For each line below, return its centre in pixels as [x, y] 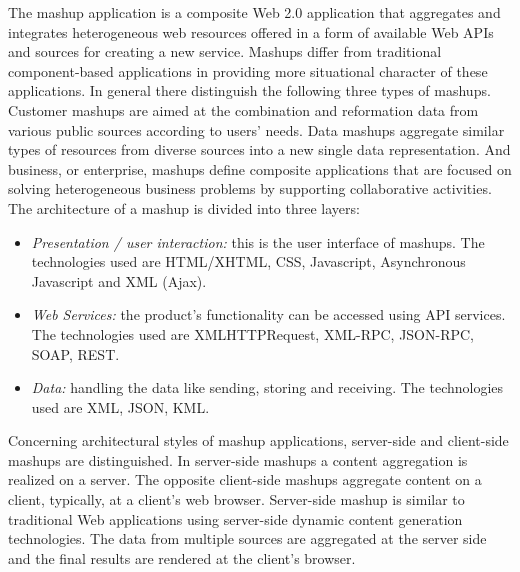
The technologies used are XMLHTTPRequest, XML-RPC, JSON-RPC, [253, 333]
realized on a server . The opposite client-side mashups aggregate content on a [245, 479]
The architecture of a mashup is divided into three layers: [184, 207]
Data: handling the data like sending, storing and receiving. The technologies [267, 387]
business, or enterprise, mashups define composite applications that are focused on [260, 168]
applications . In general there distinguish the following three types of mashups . [249, 90]
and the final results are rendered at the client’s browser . [182, 557]
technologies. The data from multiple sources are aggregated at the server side [247, 538]
